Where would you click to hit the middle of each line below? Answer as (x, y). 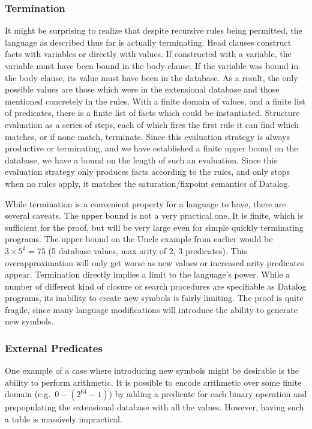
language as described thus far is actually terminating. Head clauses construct (148, 42)
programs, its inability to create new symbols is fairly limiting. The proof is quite (154, 298)
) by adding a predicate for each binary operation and (208, 394)
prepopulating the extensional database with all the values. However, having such (154, 407)
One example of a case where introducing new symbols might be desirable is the (152, 370)
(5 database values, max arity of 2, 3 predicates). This (148, 250)
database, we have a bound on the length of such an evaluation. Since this (141, 160)
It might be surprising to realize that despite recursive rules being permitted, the (154, 30)
